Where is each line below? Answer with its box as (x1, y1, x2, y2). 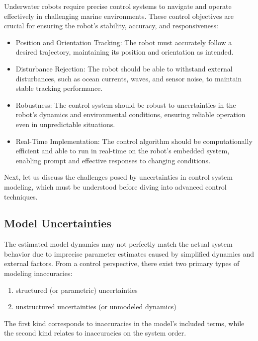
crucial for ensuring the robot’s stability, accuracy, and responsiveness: (4, 20, 218, 31)
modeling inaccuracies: (4, 268, 73, 278)
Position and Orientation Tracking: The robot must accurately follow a (15, 37, 232, 47)
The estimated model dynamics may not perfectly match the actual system (4, 239, 233, 249)
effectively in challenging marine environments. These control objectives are (4, 10, 234, 21)
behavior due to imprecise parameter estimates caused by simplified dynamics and (4, 248, 255, 259)
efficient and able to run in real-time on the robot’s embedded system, (15, 145, 230, 156)
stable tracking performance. (15, 83, 103, 93)
